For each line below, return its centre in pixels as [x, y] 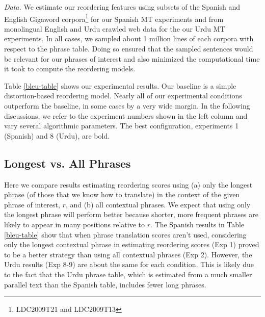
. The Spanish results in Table [197, 224]
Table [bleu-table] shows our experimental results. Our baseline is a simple [120, 85]
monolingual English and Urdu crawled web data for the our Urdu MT [115, 28]
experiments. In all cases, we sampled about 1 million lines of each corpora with [129, 38]
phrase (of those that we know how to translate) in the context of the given [122, 194]
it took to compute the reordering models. [70, 69]
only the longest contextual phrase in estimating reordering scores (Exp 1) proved [132, 244]
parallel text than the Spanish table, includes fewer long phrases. [105, 284]
